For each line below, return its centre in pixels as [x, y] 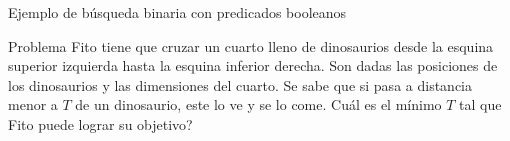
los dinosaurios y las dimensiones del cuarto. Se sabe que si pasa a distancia [240, 84]
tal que [480, 104]
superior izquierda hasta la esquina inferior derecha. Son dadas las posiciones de [253, 65]
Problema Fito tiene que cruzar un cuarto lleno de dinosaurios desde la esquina [251, 45]
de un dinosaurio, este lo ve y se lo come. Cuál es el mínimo [258, 104]
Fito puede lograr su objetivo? [100, 123]
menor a [33, 104]
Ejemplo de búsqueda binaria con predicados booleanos [177, 12]
